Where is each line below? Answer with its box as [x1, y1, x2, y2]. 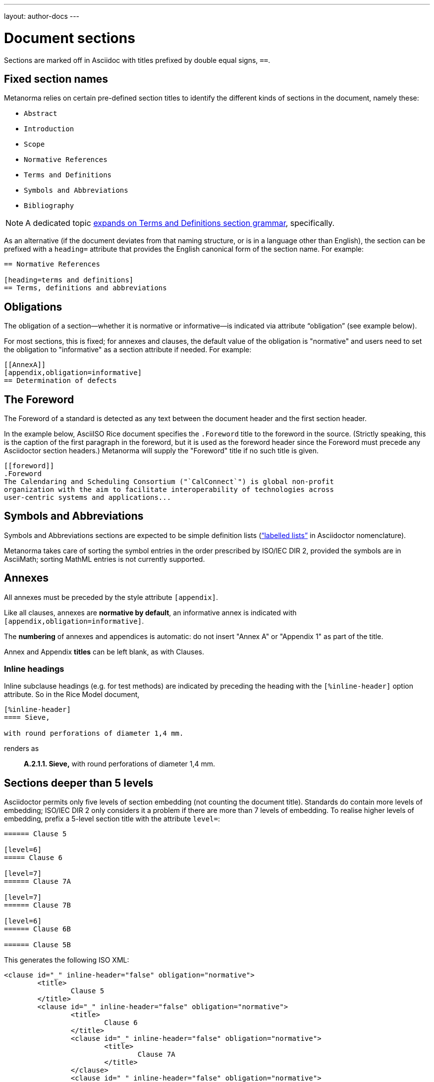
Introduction [24, 125, 74, 133]
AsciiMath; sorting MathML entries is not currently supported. [4, 554, 205, 563]
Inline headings [4, 664, 64, 674]
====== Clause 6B [4, 925, 71, 933]
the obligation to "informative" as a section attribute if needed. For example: [4, 345, 252, 354]
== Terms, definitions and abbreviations [4, 284, 167, 292]
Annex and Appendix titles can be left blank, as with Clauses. [4, 647, 205, 656]
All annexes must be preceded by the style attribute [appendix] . [4, 593, 218, 601]
